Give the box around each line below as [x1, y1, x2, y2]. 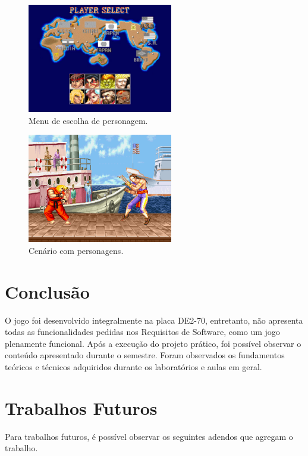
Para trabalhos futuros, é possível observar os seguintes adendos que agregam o [5, 430, 293, 442]
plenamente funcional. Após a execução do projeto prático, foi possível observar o [5, 337, 301, 349]
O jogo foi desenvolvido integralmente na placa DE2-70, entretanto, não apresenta [5, 314, 303, 326]
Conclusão [5, 279, 90, 303]
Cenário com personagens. [29, 244, 124, 256]
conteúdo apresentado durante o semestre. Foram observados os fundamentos [5, 349, 285, 361]
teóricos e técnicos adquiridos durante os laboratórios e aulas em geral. [5, 360, 262, 373]
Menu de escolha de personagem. [29, 114, 148, 126]
